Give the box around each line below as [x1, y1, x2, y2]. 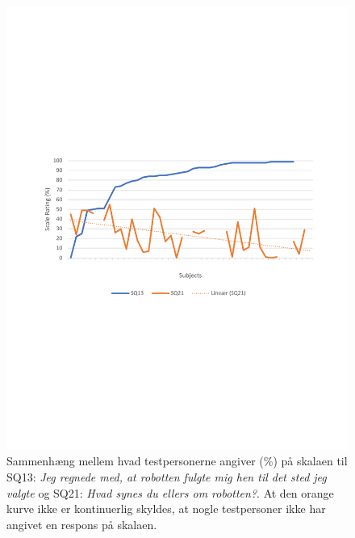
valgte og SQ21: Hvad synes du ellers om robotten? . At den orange [6, 484, 334, 501]
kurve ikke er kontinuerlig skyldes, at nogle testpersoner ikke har [6, 500, 326, 517]
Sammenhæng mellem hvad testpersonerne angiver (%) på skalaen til [6, 452, 348, 469]
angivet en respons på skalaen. [6, 515, 157, 532]
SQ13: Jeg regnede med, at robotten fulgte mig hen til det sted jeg [6, 469, 327, 485]
